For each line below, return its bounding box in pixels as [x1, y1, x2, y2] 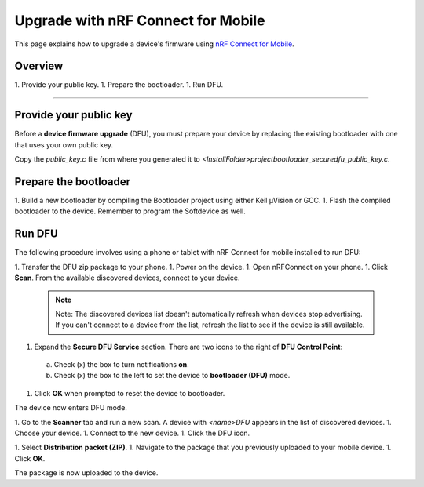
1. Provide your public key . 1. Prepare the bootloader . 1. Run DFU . [14, 80, 224, 89]
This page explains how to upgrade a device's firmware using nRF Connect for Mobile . [14, 39, 294, 49]
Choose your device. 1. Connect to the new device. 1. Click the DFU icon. [14, 428, 250, 438]
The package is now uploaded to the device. [14, 468, 159, 478]
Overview [14, 60, 64, 73]
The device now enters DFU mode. [14, 403, 127, 412]
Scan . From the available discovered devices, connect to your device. [14, 273, 240, 282]
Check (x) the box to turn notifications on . [53, 360, 190, 369]
